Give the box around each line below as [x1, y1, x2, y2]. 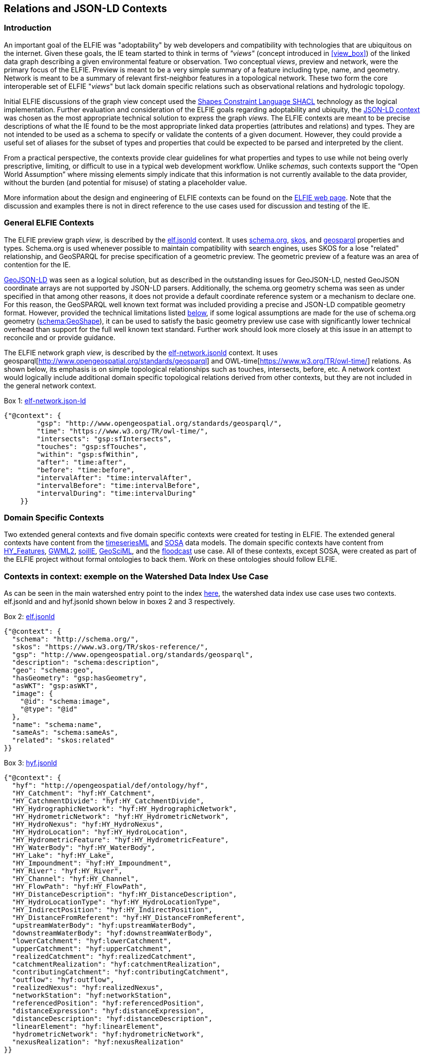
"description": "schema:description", [12, 658, 160, 667]
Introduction [4, 23, 51, 33]
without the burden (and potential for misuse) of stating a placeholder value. [4, 178, 247, 187]
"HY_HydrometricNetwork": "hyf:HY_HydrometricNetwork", [12, 813, 229, 821]
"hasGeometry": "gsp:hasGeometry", [12, 674, 147, 682]
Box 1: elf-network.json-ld [4, 396, 86, 405]
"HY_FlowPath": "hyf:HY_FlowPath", [12, 883, 147, 891]
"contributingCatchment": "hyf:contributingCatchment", [12, 968, 229, 976]
